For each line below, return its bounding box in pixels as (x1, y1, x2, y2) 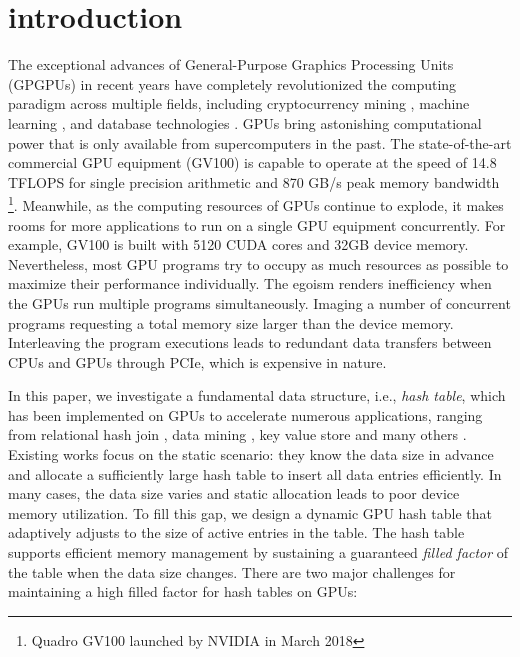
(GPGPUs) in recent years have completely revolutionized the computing (8, 73, 457, 94)
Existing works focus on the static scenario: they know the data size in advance (8, 444, 494, 465)
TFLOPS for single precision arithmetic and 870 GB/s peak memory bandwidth (8, 171, 500, 192)
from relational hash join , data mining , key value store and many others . (8, 424, 467, 445)
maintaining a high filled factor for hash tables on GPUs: (8, 581, 358, 602)
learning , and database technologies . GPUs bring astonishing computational (8, 112, 482, 133)
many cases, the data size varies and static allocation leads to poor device (8, 483, 460, 504)
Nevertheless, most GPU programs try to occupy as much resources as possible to (8, 253, 509, 274)
